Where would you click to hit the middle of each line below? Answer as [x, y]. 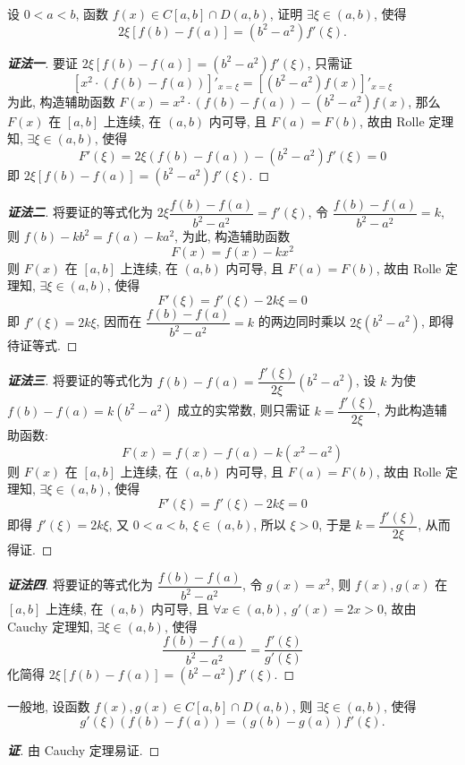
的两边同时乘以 [302, 321]
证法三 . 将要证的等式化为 [80, 380]
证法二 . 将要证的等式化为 [80, 212]
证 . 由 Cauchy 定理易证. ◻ [84, 749]
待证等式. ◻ [42, 345]
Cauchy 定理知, [51, 626]
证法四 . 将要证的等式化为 [80, 584]
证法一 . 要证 [42, 62]
